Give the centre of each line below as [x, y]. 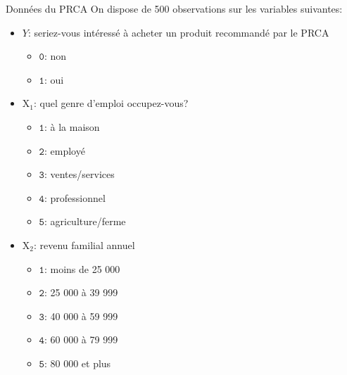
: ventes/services [79, 174]
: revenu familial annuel [84, 244]
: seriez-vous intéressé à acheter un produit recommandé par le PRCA [178, 32]
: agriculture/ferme [85, 221]
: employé [64, 150]
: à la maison [72, 126]
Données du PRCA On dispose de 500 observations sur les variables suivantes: [174, 8]
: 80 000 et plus [77, 363]
